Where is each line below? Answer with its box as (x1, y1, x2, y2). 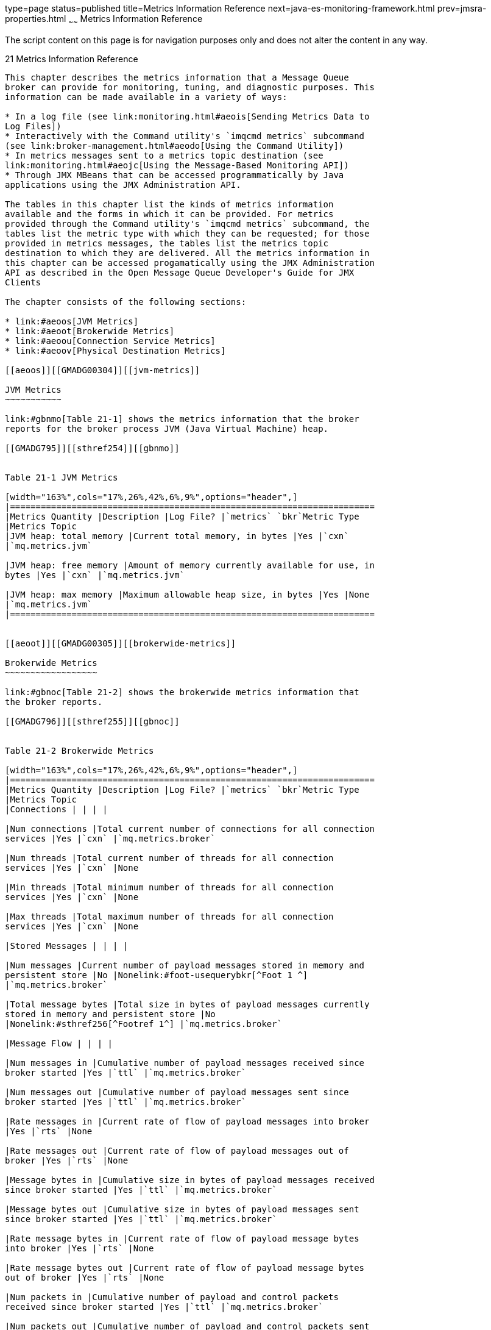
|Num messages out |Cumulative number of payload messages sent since (5, 1087, 349, 1097)
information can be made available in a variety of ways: (5, 91, 288, 102)
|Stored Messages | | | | (5, 940, 129, 951)
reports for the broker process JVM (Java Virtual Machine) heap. (5, 423, 329, 434)
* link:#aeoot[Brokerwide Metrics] (5, 326, 175, 336)
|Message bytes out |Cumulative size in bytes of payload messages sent (5, 1204, 359, 1214)
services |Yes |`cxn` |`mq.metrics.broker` (5, 833, 216, 843)
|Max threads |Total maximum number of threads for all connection (5, 911, 334, 921)
